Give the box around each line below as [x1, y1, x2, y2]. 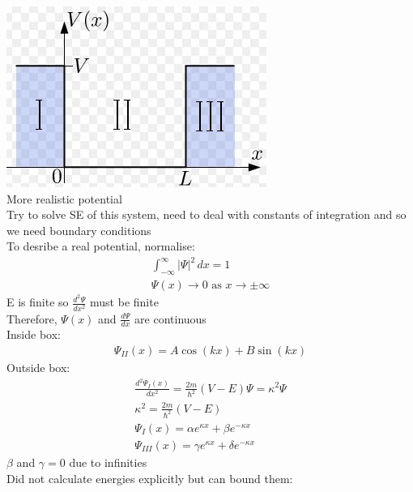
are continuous [134, 310, 206, 327]
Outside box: [6, 359, 70, 375]
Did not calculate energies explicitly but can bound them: [6, 469, 293, 486]
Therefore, [6, 310, 57, 327]
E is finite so [6, 293, 69, 310]
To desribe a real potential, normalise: [6, 237, 195, 255]
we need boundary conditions [6, 221, 151, 238]
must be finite [90, 293, 159, 310]
